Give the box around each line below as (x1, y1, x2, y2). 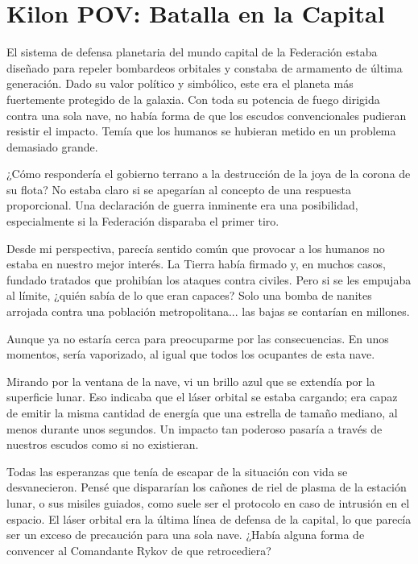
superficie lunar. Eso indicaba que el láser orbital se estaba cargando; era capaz (6, 388, 398, 405)
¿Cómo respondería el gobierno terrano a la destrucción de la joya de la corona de (6, 165, 411, 182)
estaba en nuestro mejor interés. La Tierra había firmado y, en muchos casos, (6, 255, 387, 272)
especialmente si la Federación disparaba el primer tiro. (6, 213, 279, 230)
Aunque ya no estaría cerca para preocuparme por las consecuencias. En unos (6, 330, 389, 346)
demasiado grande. (6, 138, 98, 155)
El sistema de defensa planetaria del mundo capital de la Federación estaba (6, 44, 378, 60)
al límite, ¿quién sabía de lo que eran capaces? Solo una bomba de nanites (6, 287, 372, 304)
